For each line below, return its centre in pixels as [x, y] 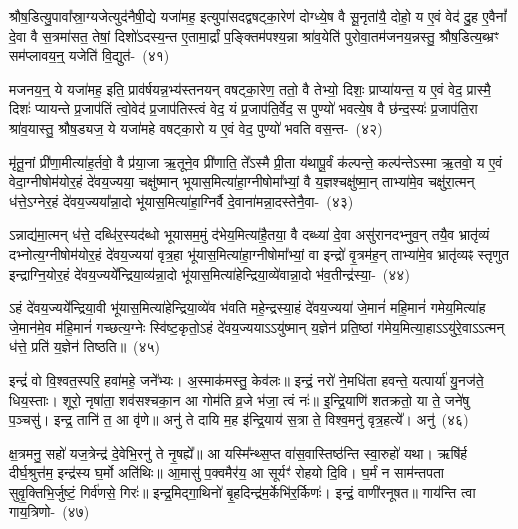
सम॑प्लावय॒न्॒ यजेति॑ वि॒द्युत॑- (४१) [89, 55]
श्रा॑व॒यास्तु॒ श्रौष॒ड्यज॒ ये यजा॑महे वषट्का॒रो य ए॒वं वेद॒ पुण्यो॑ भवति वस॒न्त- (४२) [196, 127]
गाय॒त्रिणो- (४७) [49, 511]
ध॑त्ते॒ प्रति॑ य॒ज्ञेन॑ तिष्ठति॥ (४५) [85, 346]
